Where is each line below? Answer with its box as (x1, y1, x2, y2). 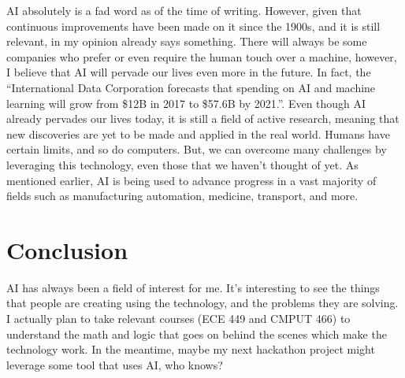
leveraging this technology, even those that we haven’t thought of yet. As (6, 156, 359, 172)
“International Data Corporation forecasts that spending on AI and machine (6, 79, 376, 95)
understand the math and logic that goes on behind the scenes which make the (6, 325, 387, 342)
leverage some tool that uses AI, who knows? (6, 356, 223, 372)
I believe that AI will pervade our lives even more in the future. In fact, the (6, 64, 371, 80)
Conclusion (6, 233, 128, 265)
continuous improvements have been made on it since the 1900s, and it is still (6, 17, 381, 34)
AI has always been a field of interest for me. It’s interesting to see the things (6, 279, 380, 295)
